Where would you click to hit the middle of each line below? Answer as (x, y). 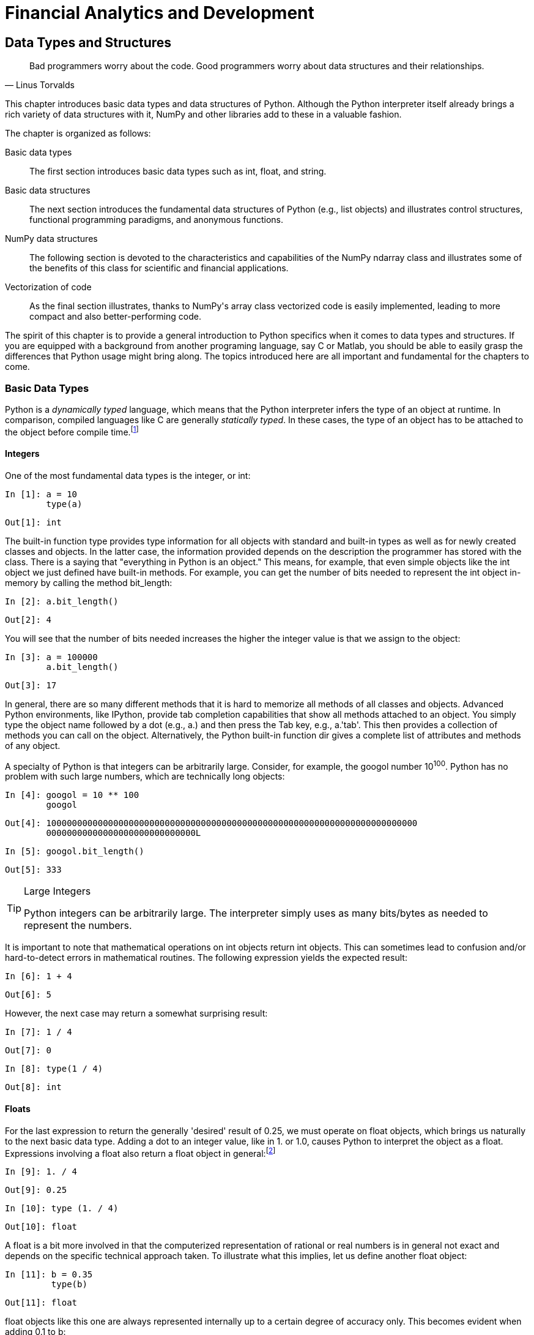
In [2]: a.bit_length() (62, 601)
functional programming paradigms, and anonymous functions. (157, 220)
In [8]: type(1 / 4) (54, 1069)
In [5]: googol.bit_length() (75, 852)
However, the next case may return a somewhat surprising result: (136, 1013)
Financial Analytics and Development (160, 13)
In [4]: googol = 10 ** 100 (72, 795)
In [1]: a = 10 (41, 494)
